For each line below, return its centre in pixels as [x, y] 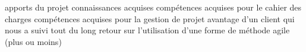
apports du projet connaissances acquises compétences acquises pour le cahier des [153, 7]
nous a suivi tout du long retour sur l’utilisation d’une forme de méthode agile [147, 30]
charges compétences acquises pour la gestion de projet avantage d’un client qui [150, 18]
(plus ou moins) [33, 41]
